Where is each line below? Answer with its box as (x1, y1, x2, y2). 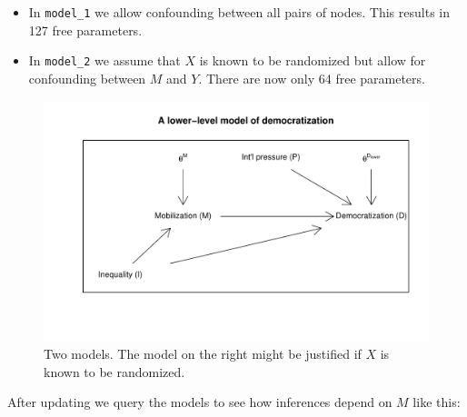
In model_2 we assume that (28, 51, 181, 70)
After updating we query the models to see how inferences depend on (7, 392, 392, 412)
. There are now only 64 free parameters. (198, 68, 425, 87)
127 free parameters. (28, 20, 143, 39)
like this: (412, 392, 461, 412)
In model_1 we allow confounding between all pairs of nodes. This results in (28, 3, 450, 21)
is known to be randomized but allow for (199, 51, 426, 70)
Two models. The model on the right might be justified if (44, 344, 362, 363)
